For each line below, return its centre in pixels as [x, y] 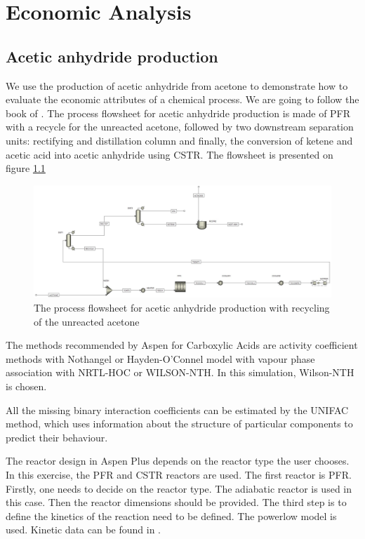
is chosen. [26, 386]
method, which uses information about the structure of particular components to [179, 424]
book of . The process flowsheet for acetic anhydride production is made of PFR [178, 113]
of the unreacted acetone [87, 321]
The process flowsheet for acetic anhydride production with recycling [182, 307]
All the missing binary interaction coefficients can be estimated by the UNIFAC [177, 410]
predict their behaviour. [57, 437]
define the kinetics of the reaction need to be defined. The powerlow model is [171, 515]
